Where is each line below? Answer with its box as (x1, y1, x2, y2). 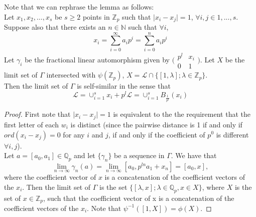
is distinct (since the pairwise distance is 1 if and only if (70, 119, 242, 129)
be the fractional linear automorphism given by (25, 54, 170, 65)
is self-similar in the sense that (77, 81, 171, 91)
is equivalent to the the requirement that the (113, 109, 250, 119)
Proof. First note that (4, 109, 71, 119)
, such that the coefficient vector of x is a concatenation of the (43, 192, 234, 203)
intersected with (46, 69, 96, 80)
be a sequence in (114, 150, 165, 161)
